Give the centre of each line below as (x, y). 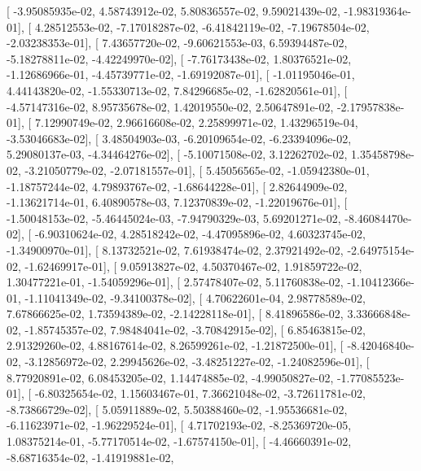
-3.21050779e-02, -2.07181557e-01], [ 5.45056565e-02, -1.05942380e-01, (197, 170)
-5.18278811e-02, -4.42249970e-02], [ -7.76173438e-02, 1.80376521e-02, (179, 58)
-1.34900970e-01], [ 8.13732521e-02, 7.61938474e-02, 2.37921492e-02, (175, 249)
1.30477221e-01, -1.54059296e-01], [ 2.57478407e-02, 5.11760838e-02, (175, 282)
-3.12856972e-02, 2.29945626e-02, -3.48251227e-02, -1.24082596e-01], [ (197, 362)
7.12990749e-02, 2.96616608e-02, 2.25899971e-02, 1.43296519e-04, (196, 122)
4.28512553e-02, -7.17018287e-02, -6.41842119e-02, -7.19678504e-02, (202, 26)
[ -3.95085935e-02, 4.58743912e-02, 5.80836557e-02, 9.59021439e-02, (173, 11)
